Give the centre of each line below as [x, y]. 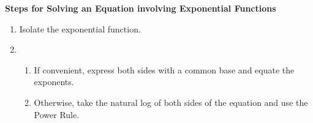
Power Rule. [57, 114]
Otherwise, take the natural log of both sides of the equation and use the [171, 102]
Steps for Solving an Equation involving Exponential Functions [141, 8]
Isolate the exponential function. [80, 28]
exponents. [54, 82]
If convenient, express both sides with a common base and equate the [164, 69]
